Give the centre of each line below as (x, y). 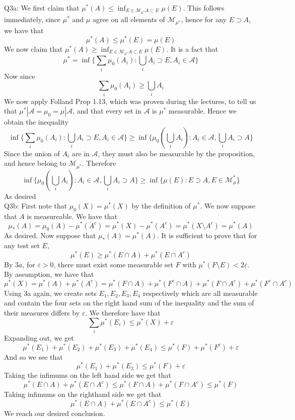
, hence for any (204, 19)
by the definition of (161, 206)
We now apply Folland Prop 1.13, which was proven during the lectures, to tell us (130, 101)
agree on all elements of (129, 19)
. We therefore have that (123, 313)
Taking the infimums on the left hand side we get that (88, 375)
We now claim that (33, 49)
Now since (20, 76)
